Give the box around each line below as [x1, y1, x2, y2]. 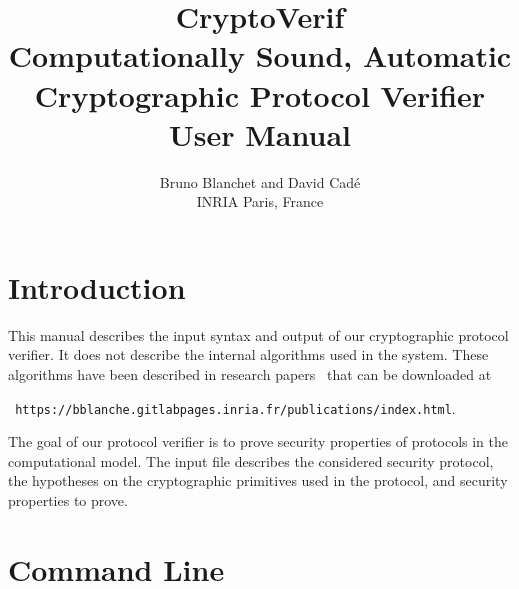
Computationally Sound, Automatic [8, 35, 512, 76]
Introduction [8, 266, 186, 307]
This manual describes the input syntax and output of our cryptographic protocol [8, 324, 509, 345]
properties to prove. [8, 490, 128, 511]
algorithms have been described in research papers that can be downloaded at [8, 364, 492, 384]
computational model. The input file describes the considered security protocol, [8, 450, 494, 471]
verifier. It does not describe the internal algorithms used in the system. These [8, 344, 489, 365]
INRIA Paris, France [196, 191, 324, 212]
